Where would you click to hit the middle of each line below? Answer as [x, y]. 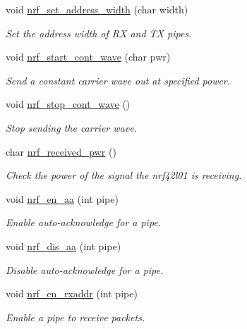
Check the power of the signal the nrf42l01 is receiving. [124, 175]
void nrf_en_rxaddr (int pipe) [72, 293]
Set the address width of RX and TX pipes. [99, 33]
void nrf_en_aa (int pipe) [62, 198]
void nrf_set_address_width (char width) [97, 9]
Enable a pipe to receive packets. [76, 317]
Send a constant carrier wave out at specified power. [118, 80]
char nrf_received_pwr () [61, 151]
